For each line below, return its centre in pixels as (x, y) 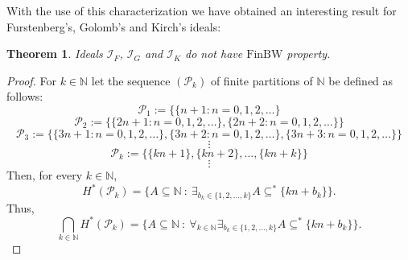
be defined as (361, 80)
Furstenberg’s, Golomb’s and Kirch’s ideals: (114, 26)
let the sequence (131, 80)
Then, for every (45, 174)
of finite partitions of (262, 80)
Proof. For (32, 80)
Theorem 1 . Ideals (55, 54)
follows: (25, 96)
